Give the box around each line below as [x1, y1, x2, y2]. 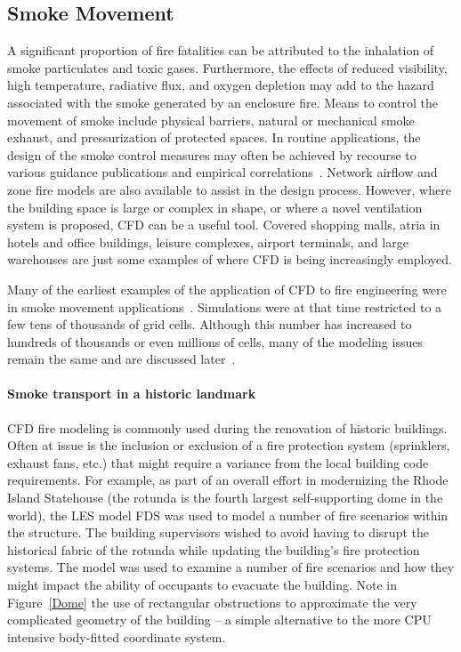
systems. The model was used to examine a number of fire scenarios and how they [7, 558, 455, 576]
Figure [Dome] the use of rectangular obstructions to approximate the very [7, 592, 417, 611]
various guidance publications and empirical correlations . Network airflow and [7, 163, 438, 181]
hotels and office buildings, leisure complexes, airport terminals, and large [7, 232, 408, 251]
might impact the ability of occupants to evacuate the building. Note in [7, 576, 397, 594]
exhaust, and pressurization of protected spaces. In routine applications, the [7, 128, 421, 147]
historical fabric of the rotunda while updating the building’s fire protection [7, 540, 420, 559]
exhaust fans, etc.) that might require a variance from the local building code [7, 453, 429, 471]
